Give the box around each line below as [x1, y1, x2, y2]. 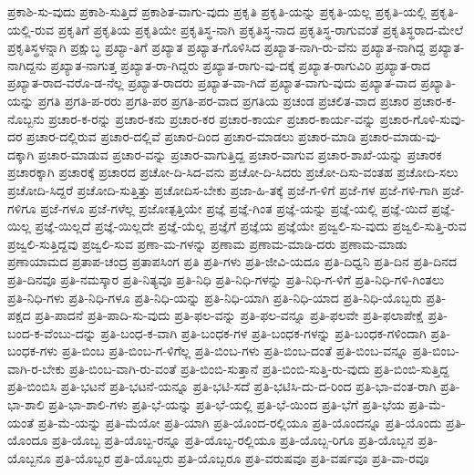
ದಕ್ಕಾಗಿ [7, 144, 35, 163]
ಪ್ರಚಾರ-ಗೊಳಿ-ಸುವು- [379, 108, 466, 128]
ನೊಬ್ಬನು [7, 108, 45, 128]
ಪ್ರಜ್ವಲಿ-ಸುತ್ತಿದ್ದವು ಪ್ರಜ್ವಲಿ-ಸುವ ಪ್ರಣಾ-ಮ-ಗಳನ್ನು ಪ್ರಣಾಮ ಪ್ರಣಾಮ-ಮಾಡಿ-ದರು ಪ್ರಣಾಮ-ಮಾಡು [7, 233, 407, 253]
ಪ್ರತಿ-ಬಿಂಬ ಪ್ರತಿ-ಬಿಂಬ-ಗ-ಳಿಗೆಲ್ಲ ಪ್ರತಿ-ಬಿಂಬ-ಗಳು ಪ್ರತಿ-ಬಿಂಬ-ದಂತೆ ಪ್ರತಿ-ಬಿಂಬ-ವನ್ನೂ [61, 341, 408, 360]
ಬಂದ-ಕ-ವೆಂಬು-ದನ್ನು [7, 323, 97, 342]
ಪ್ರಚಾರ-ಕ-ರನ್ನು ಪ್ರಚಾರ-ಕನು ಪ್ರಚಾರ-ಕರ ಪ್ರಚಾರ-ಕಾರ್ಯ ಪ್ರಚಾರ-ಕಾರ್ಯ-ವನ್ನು [48, 108, 376, 128]
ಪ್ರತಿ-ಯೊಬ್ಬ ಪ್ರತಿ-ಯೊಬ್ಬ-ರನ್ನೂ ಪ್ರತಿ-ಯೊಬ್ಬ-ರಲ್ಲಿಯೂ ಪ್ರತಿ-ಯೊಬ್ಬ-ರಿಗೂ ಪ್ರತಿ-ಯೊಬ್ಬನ [52, 430, 414, 449]
